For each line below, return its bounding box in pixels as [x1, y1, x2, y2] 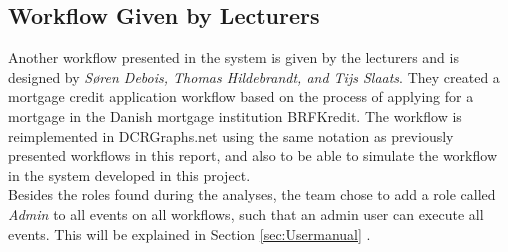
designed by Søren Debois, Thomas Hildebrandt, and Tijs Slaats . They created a [8, 66, 500, 87]
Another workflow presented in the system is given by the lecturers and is [8, 47, 459, 68]
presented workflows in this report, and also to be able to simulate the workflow [8, 145, 498, 166]
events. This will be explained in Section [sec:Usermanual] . [8, 223, 371, 244]
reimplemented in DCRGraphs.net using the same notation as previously [8, 125, 454, 146]
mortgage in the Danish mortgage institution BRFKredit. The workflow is [8, 105, 462, 126]
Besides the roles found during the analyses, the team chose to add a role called [8, 184, 496, 205]
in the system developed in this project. [8, 164, 251, 185]
